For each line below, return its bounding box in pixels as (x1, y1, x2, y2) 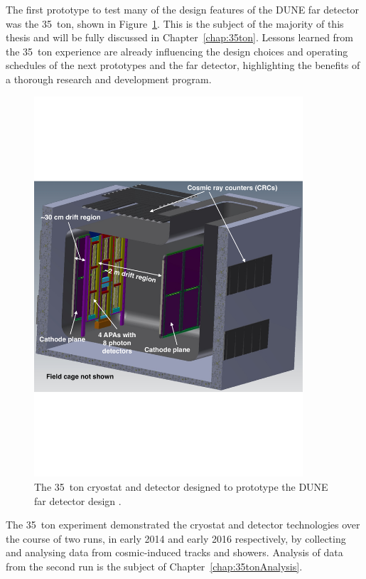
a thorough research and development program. (6, 71, 212, 86)
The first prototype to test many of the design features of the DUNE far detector (6, 2, 360, 16)
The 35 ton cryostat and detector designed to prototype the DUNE (34, 479, 328, 494)
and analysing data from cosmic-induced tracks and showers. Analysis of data (6, 545, 343, 560)
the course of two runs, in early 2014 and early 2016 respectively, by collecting (6, 531, 346, 546)
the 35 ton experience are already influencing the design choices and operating (6, 43, 348, 58)
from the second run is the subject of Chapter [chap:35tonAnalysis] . (6, 558, 303, 573)
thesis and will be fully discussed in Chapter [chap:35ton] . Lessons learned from (6, 30, 354, 45)
